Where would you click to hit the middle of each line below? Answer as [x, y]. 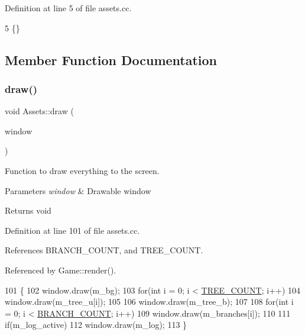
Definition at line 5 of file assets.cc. [68, 8]
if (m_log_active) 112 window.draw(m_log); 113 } [96, 325]
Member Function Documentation [111, 59]
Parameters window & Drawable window [78, 190]
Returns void [28, 210]
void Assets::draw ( [39, 111]
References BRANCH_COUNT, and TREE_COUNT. [104, 250]
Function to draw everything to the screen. [82, 170]
